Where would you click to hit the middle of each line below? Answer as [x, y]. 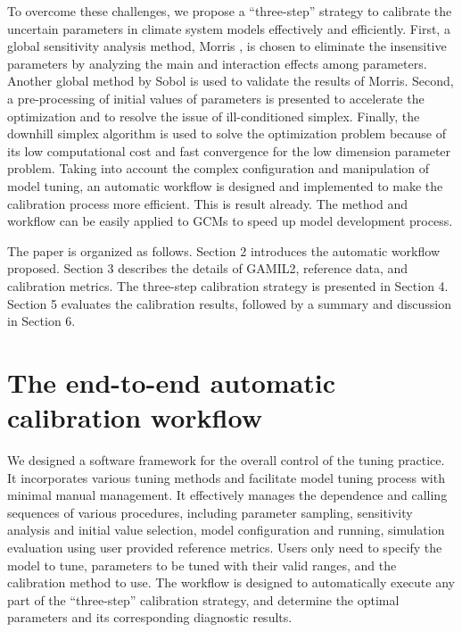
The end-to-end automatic [172, 382]
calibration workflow [135, 417]
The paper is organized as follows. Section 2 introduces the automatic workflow [223, 250]
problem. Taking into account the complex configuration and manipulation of [219, 168]
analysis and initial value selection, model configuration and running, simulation [226, 530]
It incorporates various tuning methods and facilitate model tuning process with [226, 477]
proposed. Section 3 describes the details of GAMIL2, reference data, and [208, 268]
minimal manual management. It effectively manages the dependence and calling [227, 495]
